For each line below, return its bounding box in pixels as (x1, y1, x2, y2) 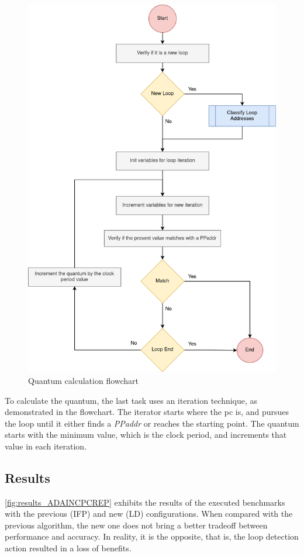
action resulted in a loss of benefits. (5, 542, 132, 554)
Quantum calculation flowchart (28, 374, 139, 386)
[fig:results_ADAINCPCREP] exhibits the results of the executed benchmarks (5, 496, 285, 508)
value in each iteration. (5, 440, 87, 452)
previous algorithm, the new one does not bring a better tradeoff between (5, 519, 268, 531)
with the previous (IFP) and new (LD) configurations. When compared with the (5, 507, 293, 520)
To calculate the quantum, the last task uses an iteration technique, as (5, 394, 258, 406)
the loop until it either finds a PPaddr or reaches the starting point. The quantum (5, 417, 299, 429)
